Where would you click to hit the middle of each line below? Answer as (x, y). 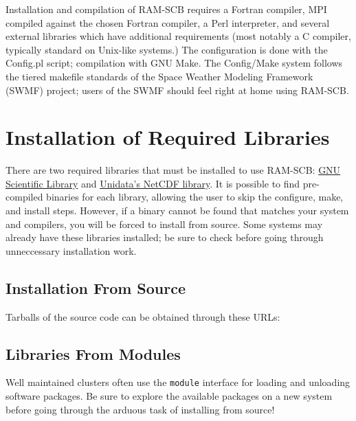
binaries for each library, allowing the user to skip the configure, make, (195, 197)
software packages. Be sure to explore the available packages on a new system (169, 396)
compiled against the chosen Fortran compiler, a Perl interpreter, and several (168, 22)
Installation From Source (96, 287)
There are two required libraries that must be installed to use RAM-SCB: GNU (173, 170)
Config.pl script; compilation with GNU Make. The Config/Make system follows (174, 63)
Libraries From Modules (93, 353)
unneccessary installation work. (71, 250)
